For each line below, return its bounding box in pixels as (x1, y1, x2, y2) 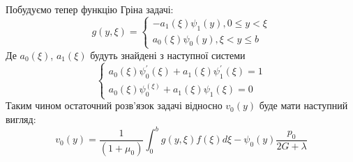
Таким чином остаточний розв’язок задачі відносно (6, 98, 223, 113)
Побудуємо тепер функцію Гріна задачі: (6, 2, 174, 16)
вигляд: (6, 112, 36, 127)
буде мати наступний (259, 98, 348, 113)
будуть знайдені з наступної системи (90, 47, 246, 62)
